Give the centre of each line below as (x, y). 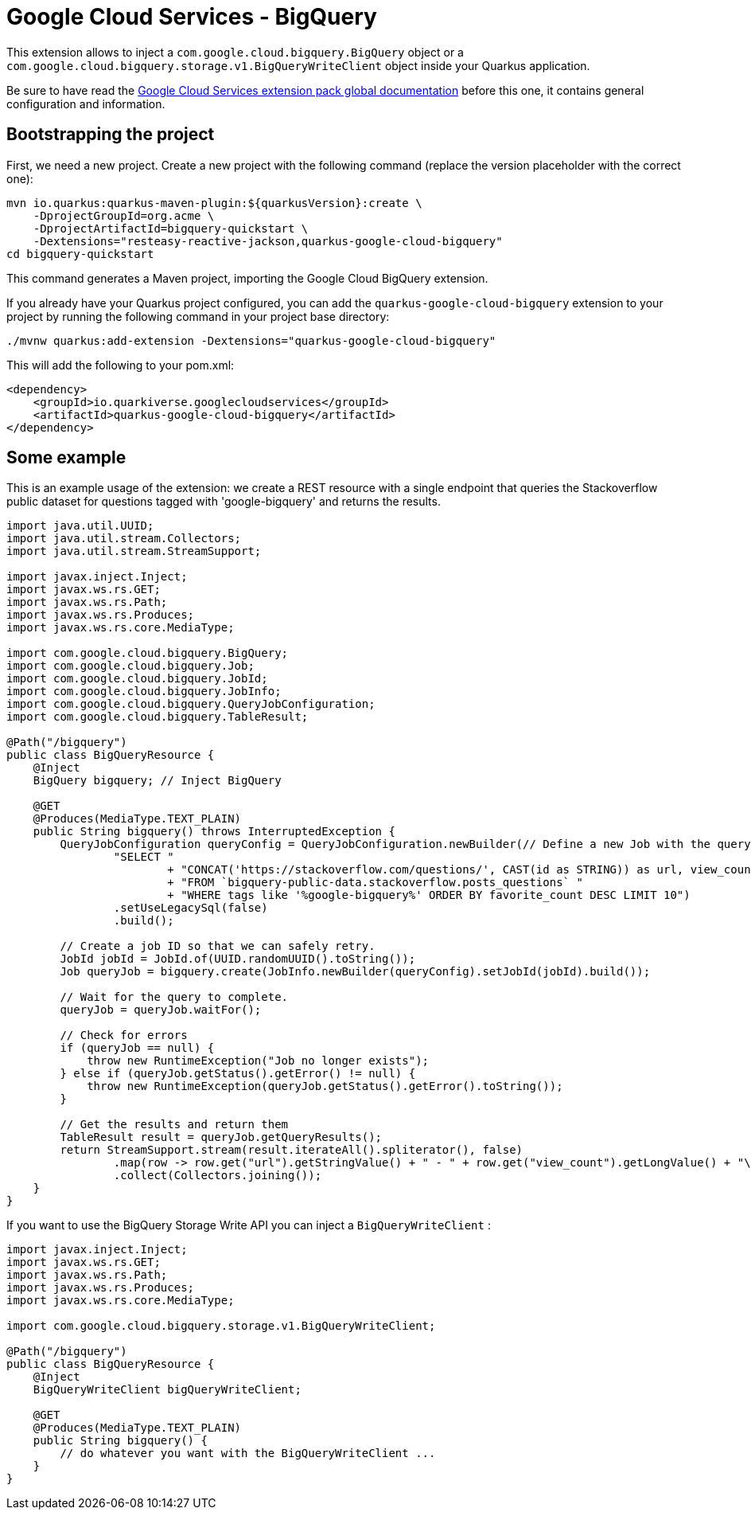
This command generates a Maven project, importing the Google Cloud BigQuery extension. (247, 278)
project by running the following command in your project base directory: (198, 316)
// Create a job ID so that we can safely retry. (218, 946)
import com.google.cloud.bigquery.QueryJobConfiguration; (191, 704)
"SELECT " (144, 857)
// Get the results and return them (174, 1125)
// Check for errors (124, 1035)
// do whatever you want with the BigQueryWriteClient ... (248, 1453)
